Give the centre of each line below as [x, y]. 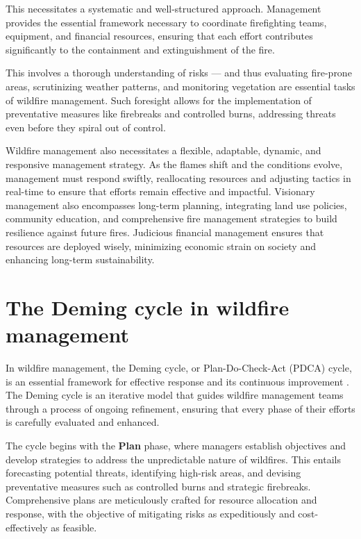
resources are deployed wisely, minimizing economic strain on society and [161, 246]
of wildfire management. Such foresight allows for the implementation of [159, 100]
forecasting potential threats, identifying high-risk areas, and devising [153, 473]
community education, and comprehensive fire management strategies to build [171, 218]
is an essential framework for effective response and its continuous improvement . [177, 381]
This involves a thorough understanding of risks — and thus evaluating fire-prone [179, 73]
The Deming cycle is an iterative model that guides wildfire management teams [175, 395]
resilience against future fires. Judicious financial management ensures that [165, 232]
